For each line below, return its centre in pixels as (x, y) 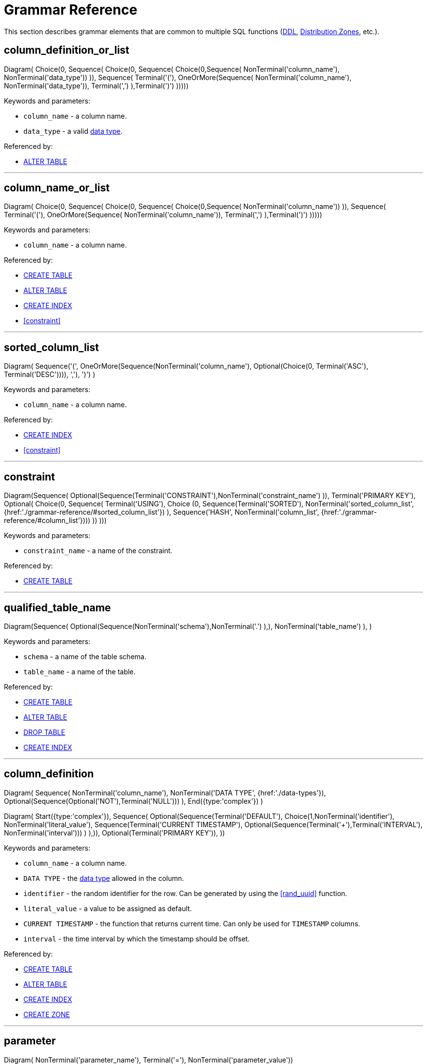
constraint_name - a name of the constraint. (98, 551)
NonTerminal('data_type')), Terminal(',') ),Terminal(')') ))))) (96, 85)
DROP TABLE (44, 732)
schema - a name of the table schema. (85, 656)
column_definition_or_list (67, 50)
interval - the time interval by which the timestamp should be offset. (137, 939)
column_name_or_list (57, 188)
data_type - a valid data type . (73, 131)
